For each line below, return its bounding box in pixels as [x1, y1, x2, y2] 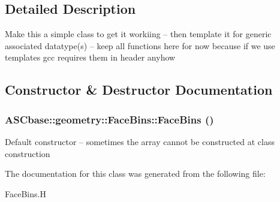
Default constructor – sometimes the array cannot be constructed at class [5, 135, 275, 147]
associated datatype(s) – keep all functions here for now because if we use [5, 39, 275, 52]
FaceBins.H [5, 187, 46, 200]
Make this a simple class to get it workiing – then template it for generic [5, 28, 272, 40]
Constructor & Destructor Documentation [5, 80, 273, 99]
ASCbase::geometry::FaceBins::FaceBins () [5, 111, 214, 126]
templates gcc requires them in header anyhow [5, 51, 176, 64]
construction [5, 147, 50, 159]
